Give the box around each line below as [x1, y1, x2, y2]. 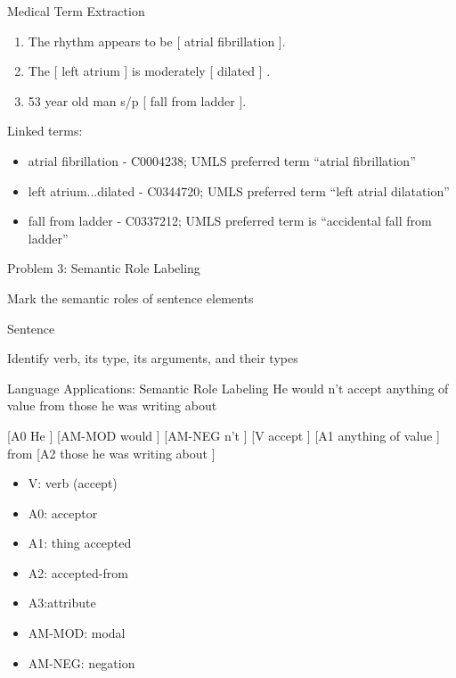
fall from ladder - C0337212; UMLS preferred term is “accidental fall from [28, 211, 432, 230]
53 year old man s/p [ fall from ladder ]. [28, 91, 247, 110]
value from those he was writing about [7, 396, 217, 415]
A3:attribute [28, 593, 96, 612]
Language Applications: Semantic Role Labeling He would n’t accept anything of [7, 378, 449, 397]
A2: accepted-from [28, 563, 128, 582]
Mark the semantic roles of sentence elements [7, 288, 254, 307]
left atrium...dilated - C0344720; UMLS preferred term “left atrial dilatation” [28, 181, 450, 200]
